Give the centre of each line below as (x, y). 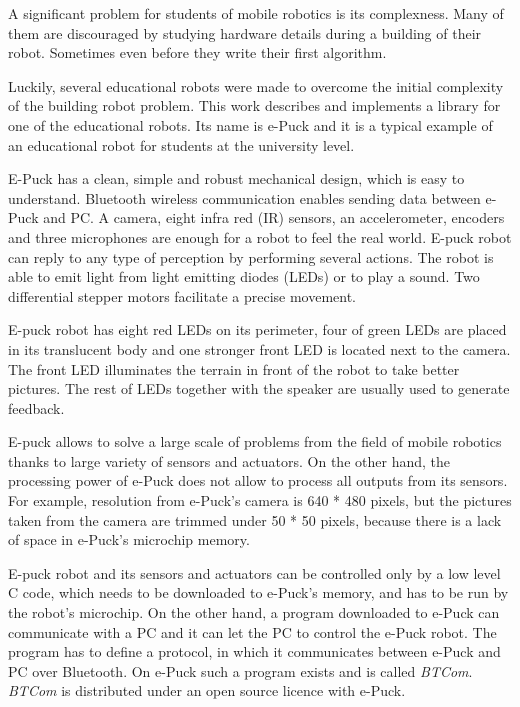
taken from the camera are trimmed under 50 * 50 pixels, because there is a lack (255, 519)
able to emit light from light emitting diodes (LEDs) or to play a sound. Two (244, 276)
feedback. (36, 407)
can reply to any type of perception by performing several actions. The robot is (251, 256)
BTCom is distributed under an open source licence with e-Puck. (207, 690)
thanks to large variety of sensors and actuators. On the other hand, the (229, 460)
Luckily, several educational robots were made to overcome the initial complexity (256, 85)
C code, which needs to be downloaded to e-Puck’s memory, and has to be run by (258, 592)
